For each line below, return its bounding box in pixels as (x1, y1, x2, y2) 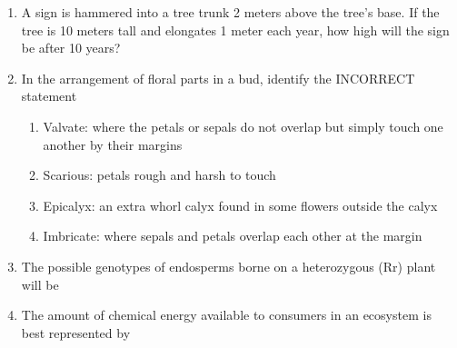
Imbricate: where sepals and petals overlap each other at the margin (43, 226, 422, 245)
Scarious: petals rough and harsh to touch (43, 165, 276, 184)
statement (21, 86, 77, 105)
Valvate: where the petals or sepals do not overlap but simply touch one (43, 116, 443, 135)
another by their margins (43, 134, 183, 154)
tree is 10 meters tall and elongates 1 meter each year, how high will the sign (21, 20, 450, 39)
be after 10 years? (21, 38, 121, 57)
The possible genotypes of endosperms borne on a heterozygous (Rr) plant (21, 256, 436, 275)
